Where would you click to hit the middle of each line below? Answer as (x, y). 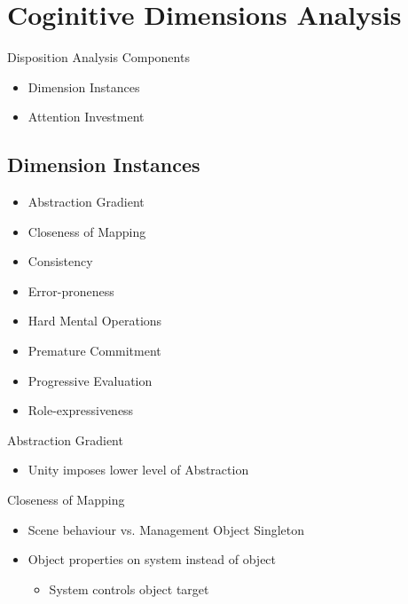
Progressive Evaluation (90, 380)
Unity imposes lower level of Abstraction (138, 470)
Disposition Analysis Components (98, 57)
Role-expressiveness (81, 410)
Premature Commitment (94, 351)
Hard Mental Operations (95, 321)
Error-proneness (71, 290)
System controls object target (129, 588)
